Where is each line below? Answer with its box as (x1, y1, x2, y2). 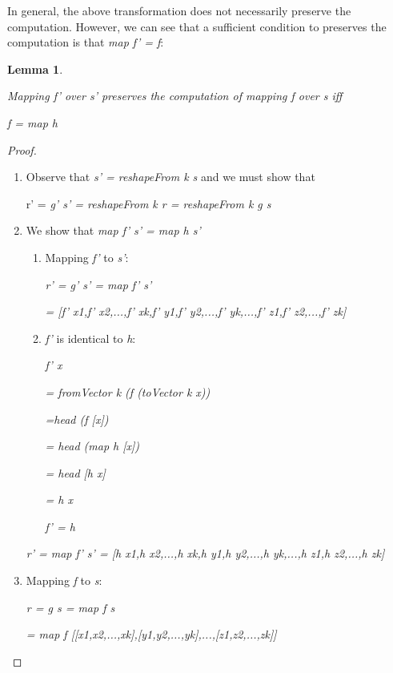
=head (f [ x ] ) (45, 410, 109, 427)
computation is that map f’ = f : (7, 34, 164, 50)
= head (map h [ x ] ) (45, 437, 140, 454)
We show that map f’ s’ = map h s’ (26, 222, 201, 239)
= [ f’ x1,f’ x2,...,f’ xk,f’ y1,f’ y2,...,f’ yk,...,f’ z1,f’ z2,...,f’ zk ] (45, 303, 347, 320)
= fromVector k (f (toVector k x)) (45, 383, 211, 400)
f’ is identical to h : (45, 329, 136, 346)
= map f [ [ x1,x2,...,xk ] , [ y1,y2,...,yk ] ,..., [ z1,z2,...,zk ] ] (26, 626, 277, 643)
